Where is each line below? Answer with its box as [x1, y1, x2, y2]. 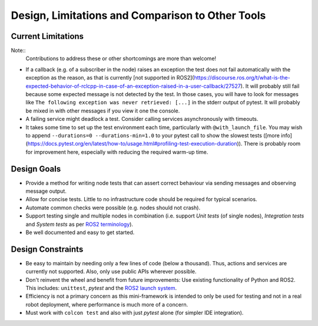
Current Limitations [11, 31, 84, 41]
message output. [25, 187, 67, 195]
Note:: [11, 47, 26, 54]
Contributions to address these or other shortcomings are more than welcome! [25, 55, 217, 62]
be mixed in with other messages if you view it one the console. [25, 107, 180, 114]
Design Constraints [11, 244, 84, 254]
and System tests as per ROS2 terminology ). [25, 220, 134, 228]
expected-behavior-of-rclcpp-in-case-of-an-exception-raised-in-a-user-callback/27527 [25, 83, 241, 90]
